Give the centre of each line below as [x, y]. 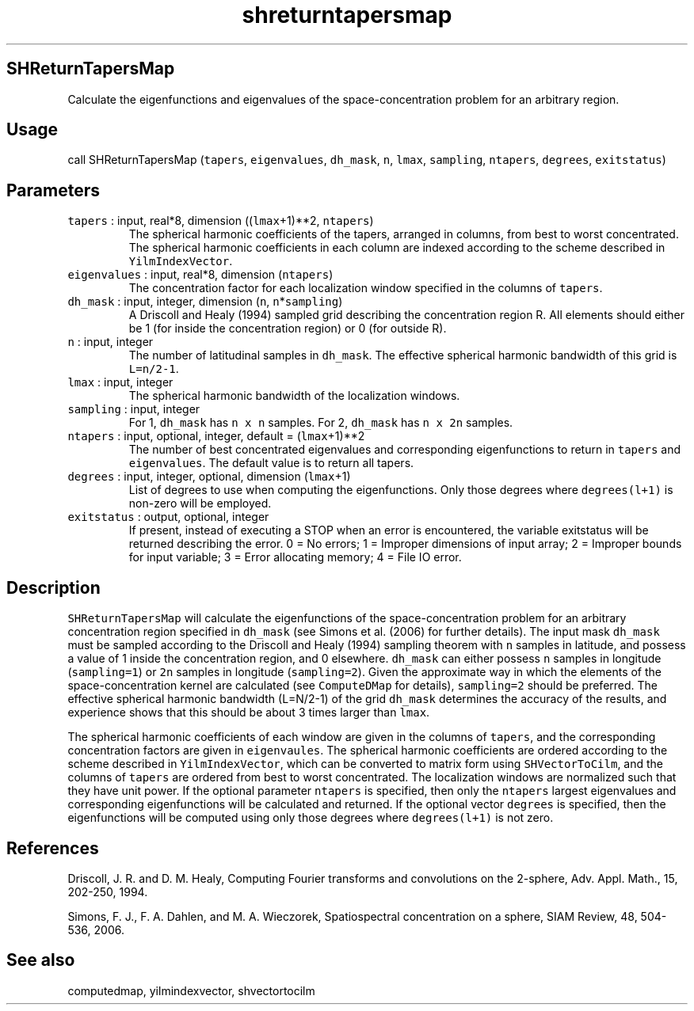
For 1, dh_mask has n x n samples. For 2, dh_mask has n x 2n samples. [321, 423]
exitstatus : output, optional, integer [168, 517]
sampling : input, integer [134, 409]
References [53, 848]
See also [41, 960]
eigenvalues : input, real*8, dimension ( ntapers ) [200, 275]
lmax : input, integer [120, 382]
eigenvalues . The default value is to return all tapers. [271, 463]
